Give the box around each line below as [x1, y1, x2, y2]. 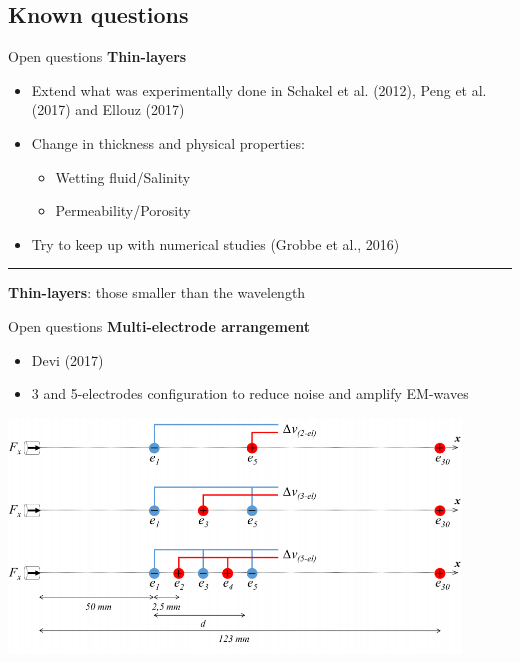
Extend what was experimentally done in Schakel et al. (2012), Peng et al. [31, 79, 487, 100]
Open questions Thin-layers [8, 46, 187, 67]
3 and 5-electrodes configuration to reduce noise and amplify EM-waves [31, 383, 469, 404]
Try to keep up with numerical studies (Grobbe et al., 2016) [31, 233, 400, 254]
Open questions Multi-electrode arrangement [8, 315, 311, 336]
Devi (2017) [31, 349, 104, 370]
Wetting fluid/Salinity [55, 166, 191, 187]
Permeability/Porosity [55, 200, 191, 221]
